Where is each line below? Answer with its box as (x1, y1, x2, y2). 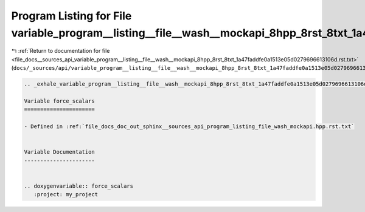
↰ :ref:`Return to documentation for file (11, 47, 110, 55)
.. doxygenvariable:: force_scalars (24, 182, 134, 190)
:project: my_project (33, 191, 99, 198)
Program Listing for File (11, 9, 132, 22)
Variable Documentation (24, 149, 96, 156)
